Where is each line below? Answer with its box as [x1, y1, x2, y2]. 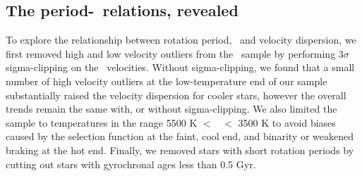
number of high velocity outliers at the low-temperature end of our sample [6, 73, 327, 88]
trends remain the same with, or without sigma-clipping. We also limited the [6, 101, 337, 116]
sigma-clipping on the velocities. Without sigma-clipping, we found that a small [6, 60, 355, 75]
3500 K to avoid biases [238, 115, 336, 130]
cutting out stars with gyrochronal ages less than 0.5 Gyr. [6, 156, 256, 171]
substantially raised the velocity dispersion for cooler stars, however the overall [6, 87, 346, 102]
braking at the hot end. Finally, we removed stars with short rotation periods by [6, 142, 354, 157]
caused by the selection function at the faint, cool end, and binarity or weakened [6, 129, 354, 144]
